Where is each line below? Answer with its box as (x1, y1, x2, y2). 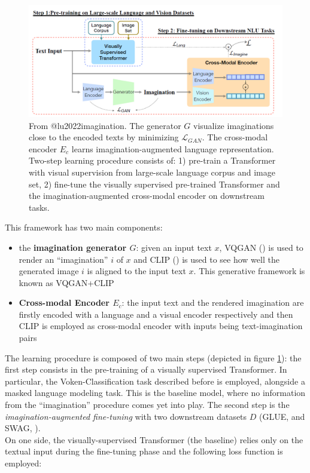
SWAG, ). (5, 422, 41, 434)
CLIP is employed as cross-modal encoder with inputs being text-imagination (19, 320, 303, 332)
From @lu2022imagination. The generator (29, 119, 181, 131)
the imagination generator (19, 241, 127, 253)
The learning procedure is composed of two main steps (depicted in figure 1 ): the (5, 351, 302, 364)
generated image (19, 265, 79, 277)
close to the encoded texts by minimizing (29, 131, 179, 143)
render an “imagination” (19, 253, 108, 265)
